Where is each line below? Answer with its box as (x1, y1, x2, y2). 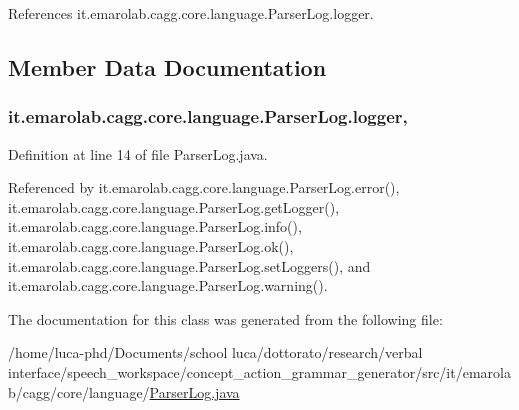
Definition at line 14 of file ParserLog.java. (8, 143, 268, 164)
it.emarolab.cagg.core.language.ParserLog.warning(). (8, 275, 328, 296)
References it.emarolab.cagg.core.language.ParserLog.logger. (8, 3, 374, 23)
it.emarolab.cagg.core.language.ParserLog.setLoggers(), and (8, 255, 371, 276)
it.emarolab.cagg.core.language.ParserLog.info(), (8, 216, 302, 237)
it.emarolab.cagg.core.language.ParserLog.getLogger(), (8, 196, 340, 217)
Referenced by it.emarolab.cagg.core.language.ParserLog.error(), (8, 177, 400, 198)
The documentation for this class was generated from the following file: (8, 308, 443, 329)
